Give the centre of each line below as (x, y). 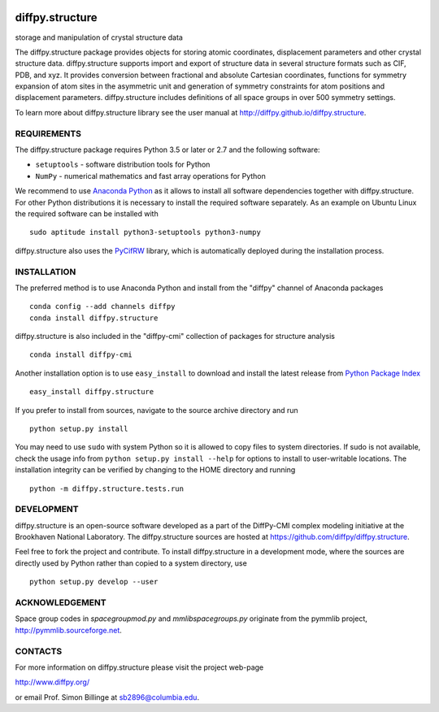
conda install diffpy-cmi (81, 355)
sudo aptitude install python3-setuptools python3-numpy (146, 232)
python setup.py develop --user (94, 582)
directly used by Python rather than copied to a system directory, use (131, 563)
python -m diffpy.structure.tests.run (107, 488)
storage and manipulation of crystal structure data (99, 37)
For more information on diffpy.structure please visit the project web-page (139, 667)
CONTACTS (39, 651)
